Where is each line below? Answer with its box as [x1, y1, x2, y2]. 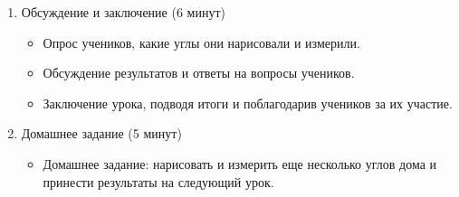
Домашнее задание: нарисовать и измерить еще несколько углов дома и [43, 154, 437, 173]
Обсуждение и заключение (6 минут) [21, 3, 225, 21]
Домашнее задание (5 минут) [21, 124, 182, 143]
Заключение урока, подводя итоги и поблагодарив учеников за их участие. [43, 93, 453, 112]
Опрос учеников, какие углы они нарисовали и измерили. [43, 33, 360, 52]
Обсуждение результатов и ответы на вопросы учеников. [43, 63, 355, 82]
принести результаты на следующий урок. [43, 172, 274, 191]
